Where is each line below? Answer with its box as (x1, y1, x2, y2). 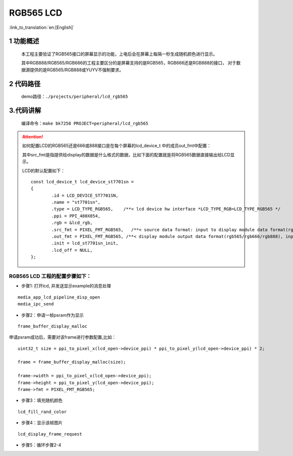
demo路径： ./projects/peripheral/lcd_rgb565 (21, 93, 128, 100)
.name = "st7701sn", (51, 199, 101, 205)
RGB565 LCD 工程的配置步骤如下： (9, 273, 91, 280)
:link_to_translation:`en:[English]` (9, 24, 75, 30)
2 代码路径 (9, 80, 41, 88)
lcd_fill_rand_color (18, 409, 67, 414)
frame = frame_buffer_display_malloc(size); (18, 359, 126, 365)
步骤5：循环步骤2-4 (21, 442, 62, 448)
